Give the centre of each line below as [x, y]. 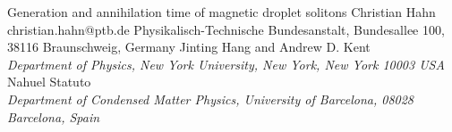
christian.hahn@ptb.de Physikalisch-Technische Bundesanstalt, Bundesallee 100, [226, 29]
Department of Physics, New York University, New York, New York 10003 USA [226, 64]
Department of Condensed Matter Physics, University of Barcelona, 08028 [211, 99]
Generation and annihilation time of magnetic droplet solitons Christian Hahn [222, 12]
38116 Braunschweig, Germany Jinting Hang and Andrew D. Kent [189, 47]
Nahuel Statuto [49, 82]
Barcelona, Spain [54, 116]
